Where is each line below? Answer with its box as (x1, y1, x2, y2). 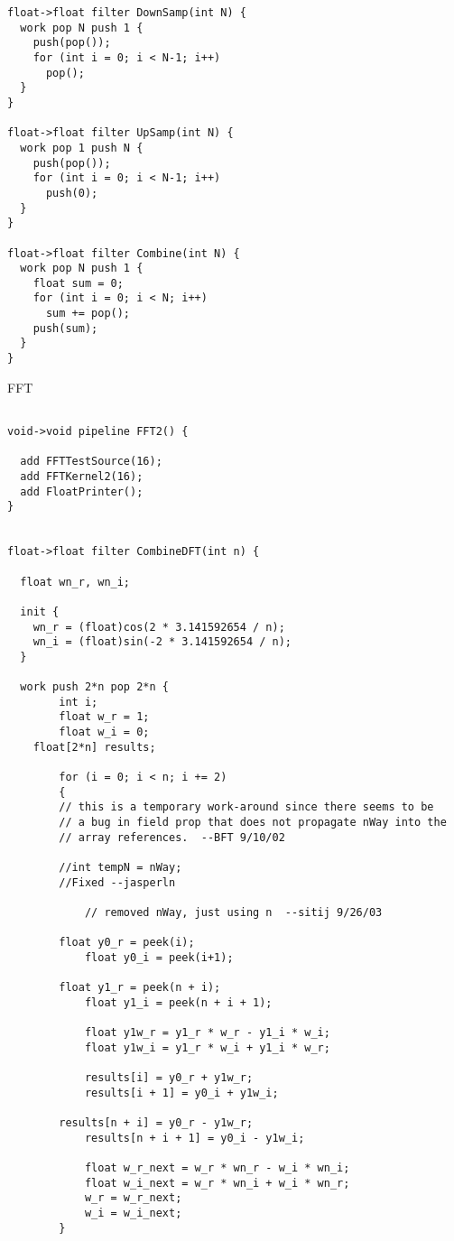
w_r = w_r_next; (84, 1191, 182, 1205)
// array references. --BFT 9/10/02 (59, 830, 285, 844)
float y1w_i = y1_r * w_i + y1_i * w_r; (84, 1041, 330, 1054)
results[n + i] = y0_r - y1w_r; (59, 1116, 254, 1130)
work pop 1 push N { (20, 141, 144, 154)
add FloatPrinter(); (20, 485, 144, 498)
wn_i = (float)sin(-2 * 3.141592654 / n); (32, 635, 292, 649)
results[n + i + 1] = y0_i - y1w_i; (84, 1131, 305, 1144)
